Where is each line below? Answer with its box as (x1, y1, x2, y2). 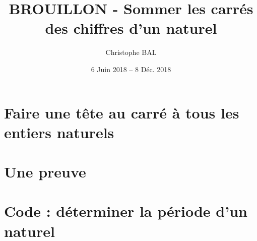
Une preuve (4, 161, 86, 182)
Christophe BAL (105, 47, 157, 57)
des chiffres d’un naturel (45, 18, 217, 38)
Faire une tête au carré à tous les (4, 102, 239, 123)
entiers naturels (4, 122, 114, 142)
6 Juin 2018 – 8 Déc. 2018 (91, 64, 171, 74)
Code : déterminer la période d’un (4, 201, 247, 221)
